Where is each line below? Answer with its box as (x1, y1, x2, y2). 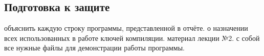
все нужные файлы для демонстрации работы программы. (4, 42, 185, 53)
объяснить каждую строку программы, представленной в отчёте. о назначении (4, 23, 248, 33)
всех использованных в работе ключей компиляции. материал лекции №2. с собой (4, 32, 260, 43)
